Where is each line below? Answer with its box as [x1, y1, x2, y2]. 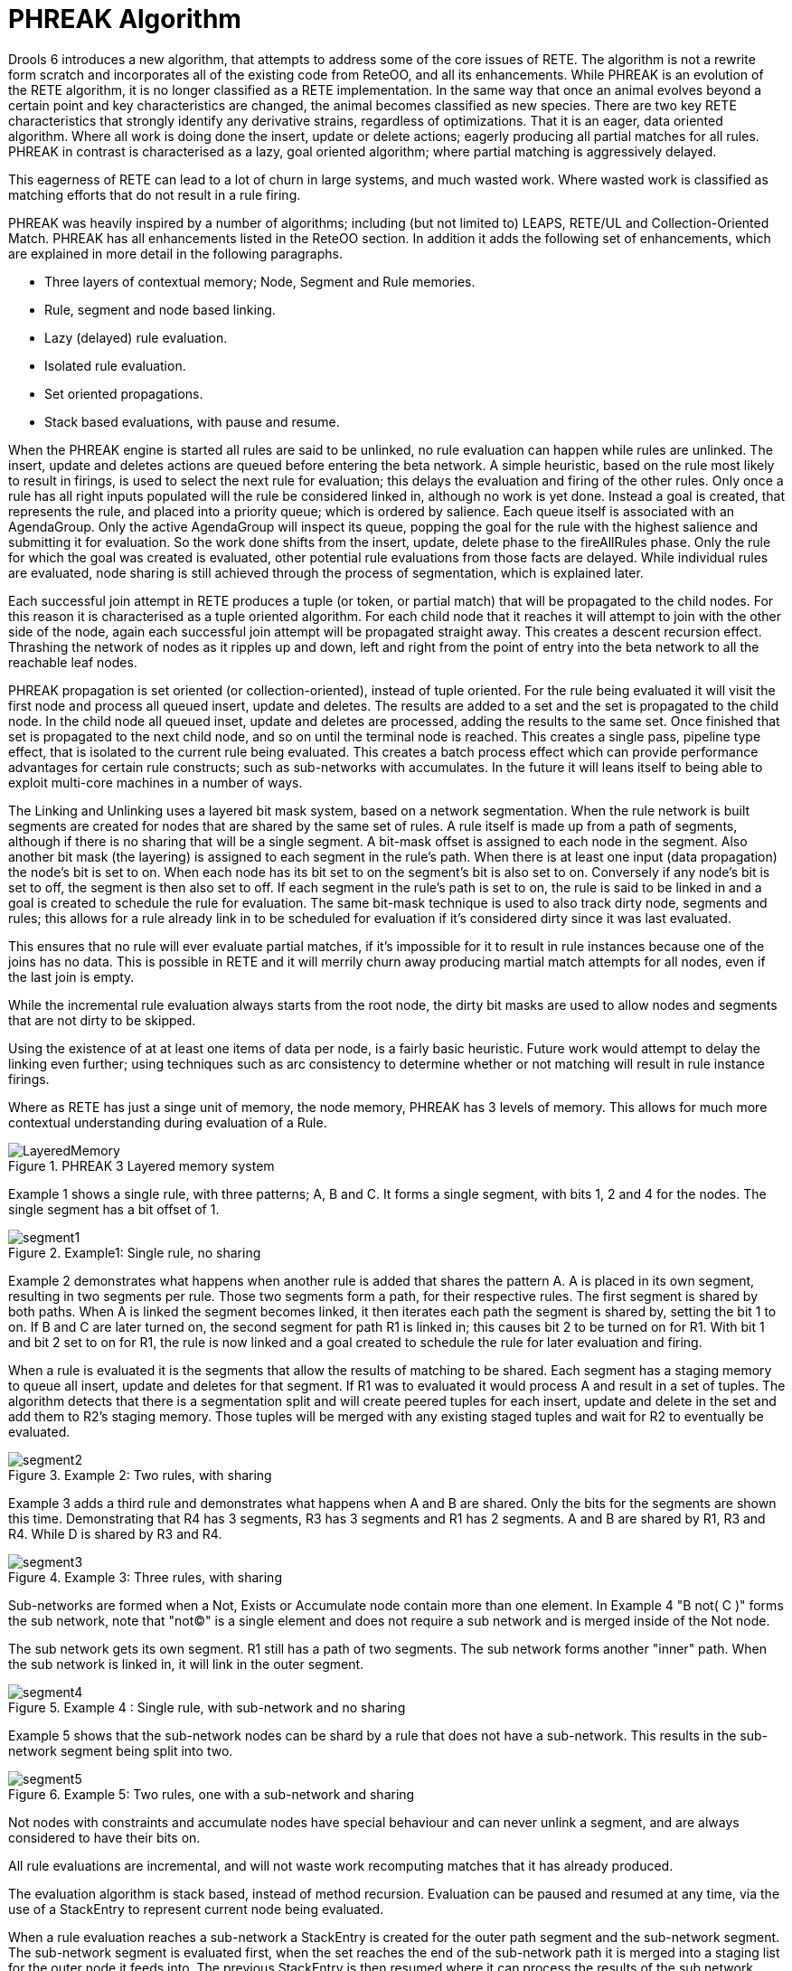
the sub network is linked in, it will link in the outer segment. [8, 1655, 364, 1672]
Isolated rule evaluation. [44, 357, 186, 373]
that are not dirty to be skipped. [8, 1012, 196, 1028]
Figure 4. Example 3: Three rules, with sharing [8, 1569, 282, 1585]
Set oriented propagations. [44, 385, 203, 401]
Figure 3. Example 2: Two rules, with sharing [8, 1466, 272, 1483]
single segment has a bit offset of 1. [8, 1201, 220, 1217]
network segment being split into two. [8, 1742, 233, 1759]
